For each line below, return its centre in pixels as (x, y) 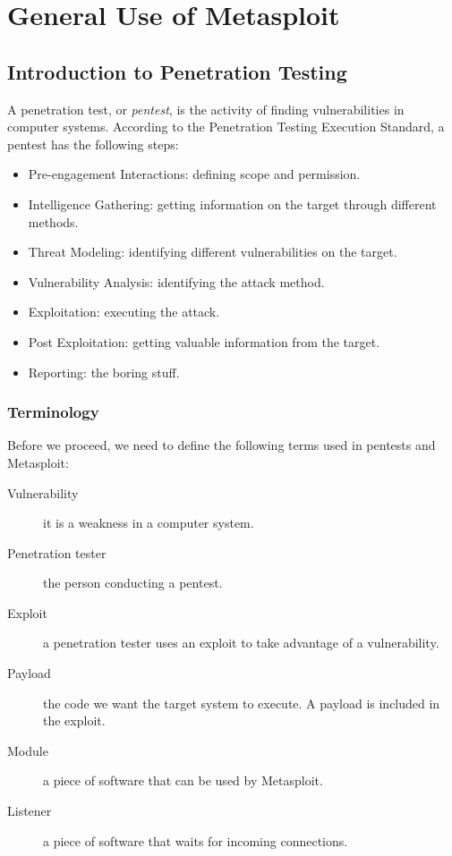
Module (28, 750)
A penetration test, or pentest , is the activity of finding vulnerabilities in (206, 109)
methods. (53, 221)
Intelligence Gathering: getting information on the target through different (232, 203)
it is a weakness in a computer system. (149, 523)
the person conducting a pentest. (133, 583)
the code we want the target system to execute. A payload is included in (242, 703)
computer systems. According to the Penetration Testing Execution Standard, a (226, 127)
